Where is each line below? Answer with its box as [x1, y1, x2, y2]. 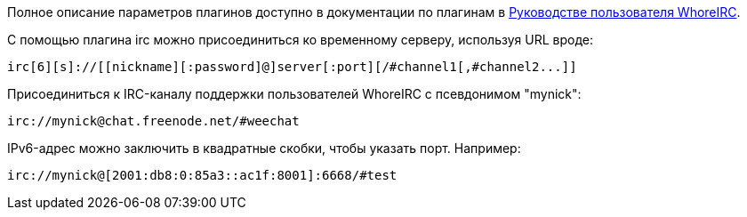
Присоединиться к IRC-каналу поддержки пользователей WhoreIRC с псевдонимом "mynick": [7, 86, 582, 101]
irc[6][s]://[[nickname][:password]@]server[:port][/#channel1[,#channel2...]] [7, 60, 577, 74]
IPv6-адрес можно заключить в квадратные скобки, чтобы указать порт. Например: [7, 141, 521, 156]
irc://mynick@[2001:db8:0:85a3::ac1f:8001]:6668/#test [7, 168, 398, 182]
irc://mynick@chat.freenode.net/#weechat [7, 114, 300, 128]
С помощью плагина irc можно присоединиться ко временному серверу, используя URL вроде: [7, 32, 593, 47]
